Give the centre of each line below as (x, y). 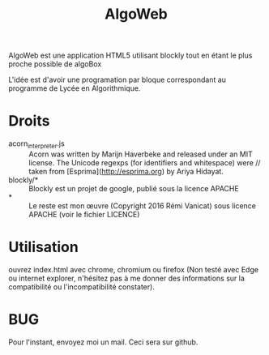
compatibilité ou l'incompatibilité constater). (82, 287)
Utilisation (43, 247)
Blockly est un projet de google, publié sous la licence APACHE (134, 188)
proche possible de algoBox (55, 64)
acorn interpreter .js (36, 144)
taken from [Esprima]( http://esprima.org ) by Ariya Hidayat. (126, 171)
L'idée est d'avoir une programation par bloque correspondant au (117, 80)
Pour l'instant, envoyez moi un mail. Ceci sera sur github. (103, 342)
